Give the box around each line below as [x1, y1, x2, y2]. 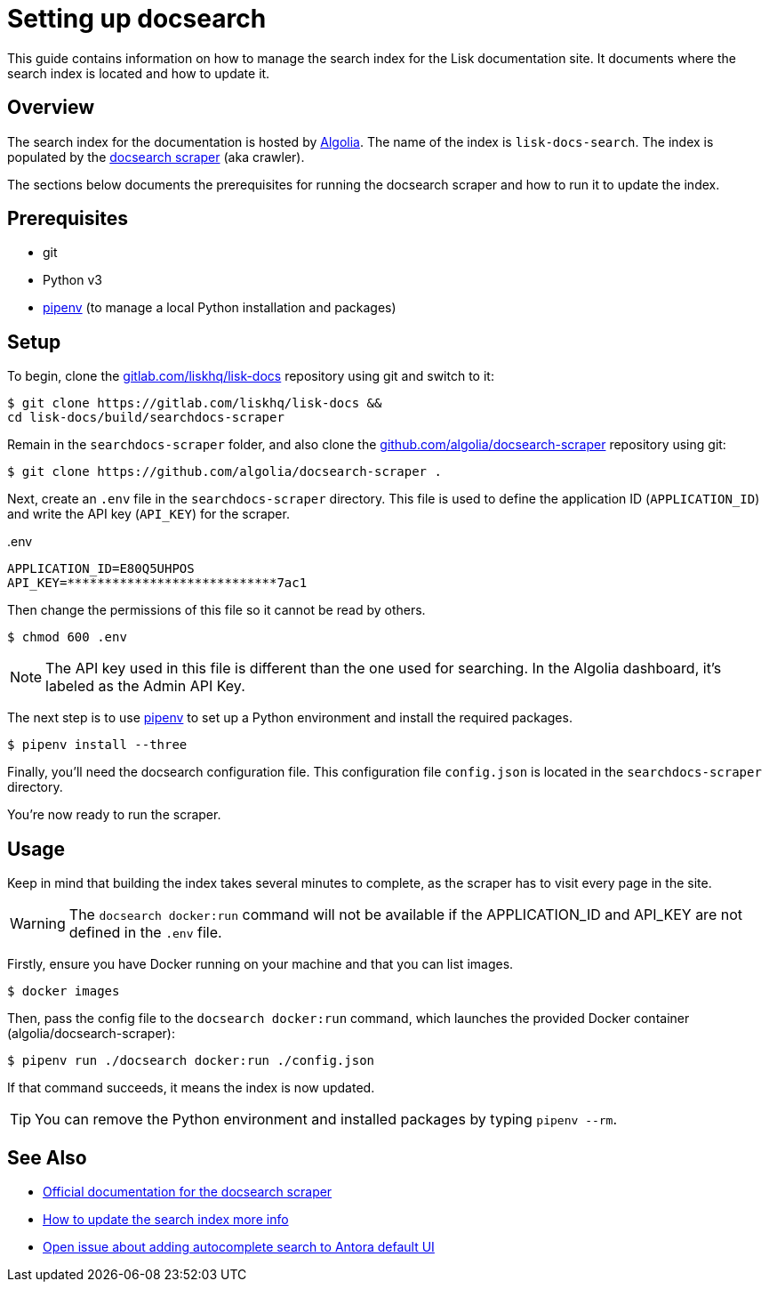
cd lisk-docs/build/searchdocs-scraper [7, 410, 284, 425]
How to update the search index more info [43, 1211, 289, 1227]
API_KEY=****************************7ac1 [7, 576, 308, 591]
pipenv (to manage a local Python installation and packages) [43, 300, 397, 316]
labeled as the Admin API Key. [45, 677, 245, 696]
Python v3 [43, 272, 102, 288]
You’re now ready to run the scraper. [7, 807, 221, 823]
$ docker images [7, 984, 120, 999]
